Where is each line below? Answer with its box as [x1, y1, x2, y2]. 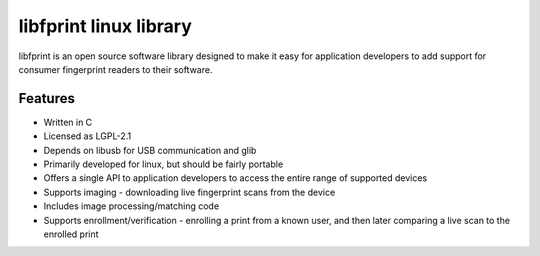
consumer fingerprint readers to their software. [18, 63, 213, 75]
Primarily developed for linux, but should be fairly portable [43, 158, 284, 170]
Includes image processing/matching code [43, 200, 220, 212]
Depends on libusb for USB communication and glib [43, 144, 257, 156]
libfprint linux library [18, 15, 192, 37]
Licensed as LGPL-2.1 [43, 130, 132, 142]
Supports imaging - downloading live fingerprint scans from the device [43, 186, 336, 198]
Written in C [43, 116, 93, 128]
